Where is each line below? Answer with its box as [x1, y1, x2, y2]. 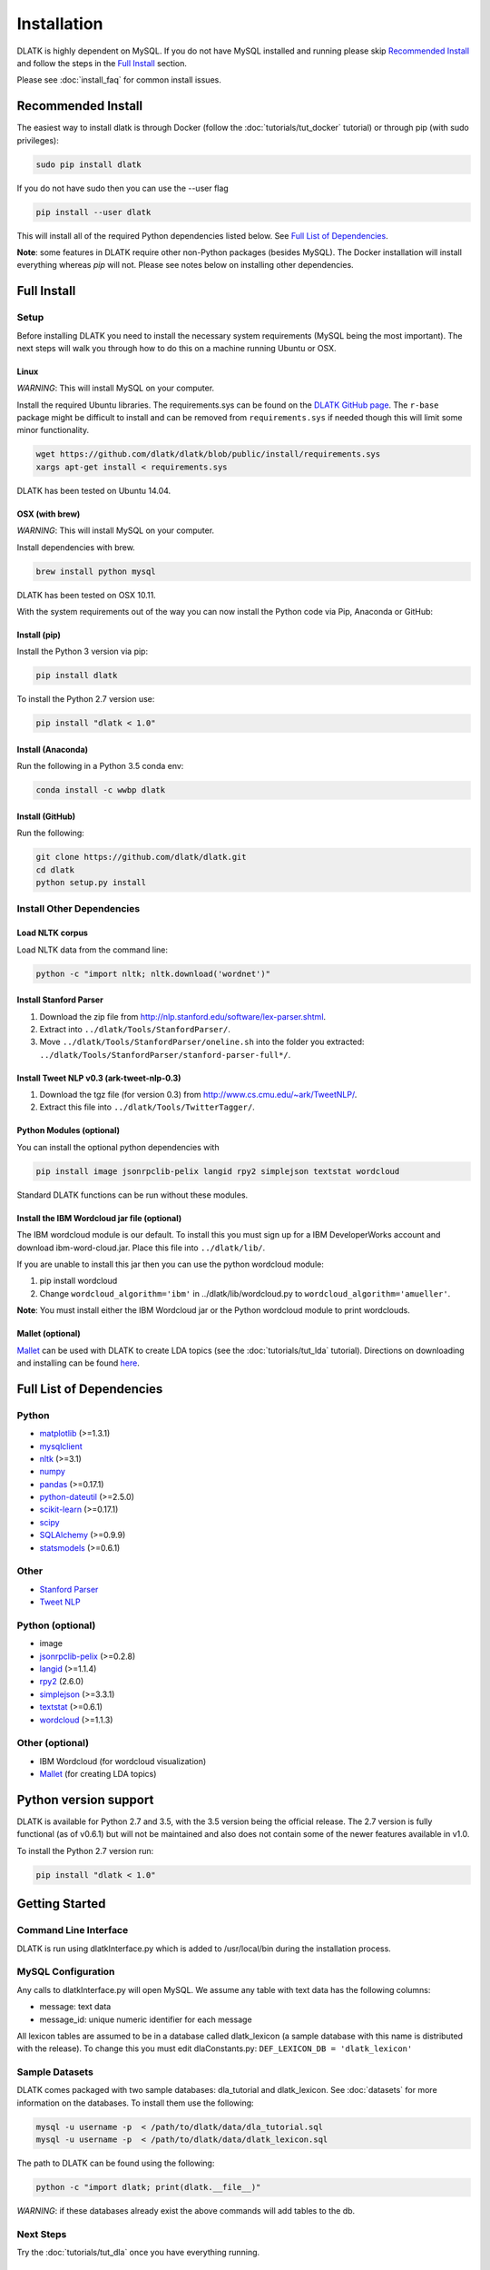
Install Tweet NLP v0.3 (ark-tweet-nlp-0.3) [16, 1072, 181, 1083]
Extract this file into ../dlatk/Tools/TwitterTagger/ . [39, 1101, 256, 1112]
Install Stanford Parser [16, 994, 103, 1005]
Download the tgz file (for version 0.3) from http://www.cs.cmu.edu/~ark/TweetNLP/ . [39, 1090, 358, 1100]
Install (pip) [16, 629, 61, 640]
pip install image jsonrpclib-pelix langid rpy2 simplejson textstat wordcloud [35, 1166, 400, 1176]
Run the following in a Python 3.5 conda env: [16, 761, 184, 772]
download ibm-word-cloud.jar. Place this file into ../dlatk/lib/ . [16, 1242, 266, 1253]
